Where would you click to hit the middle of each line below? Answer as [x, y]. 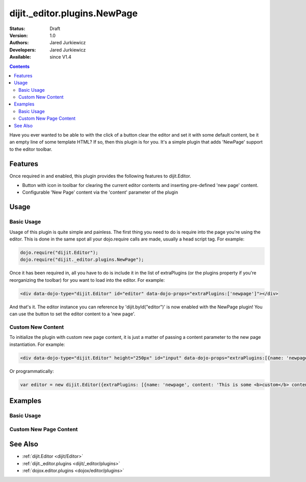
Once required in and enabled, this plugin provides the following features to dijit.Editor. [100, 176]
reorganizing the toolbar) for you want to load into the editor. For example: [87, 280]
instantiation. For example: [37, 344]
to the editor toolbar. [31, 149]
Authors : [19, 43]
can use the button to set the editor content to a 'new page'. [72, 314]
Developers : [23, 50]
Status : [17, 29]
